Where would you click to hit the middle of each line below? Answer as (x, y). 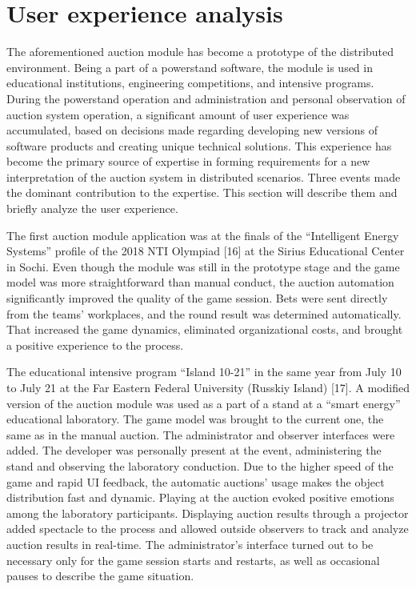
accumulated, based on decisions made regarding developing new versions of (192, 130)
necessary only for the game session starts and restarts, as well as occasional (193, 560)
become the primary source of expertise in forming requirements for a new (188, 161)
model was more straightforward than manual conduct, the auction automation (200, 282)
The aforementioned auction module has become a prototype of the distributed (200, 52)
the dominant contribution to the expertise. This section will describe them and (202, 192)
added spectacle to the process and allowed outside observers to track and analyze (208, 529)
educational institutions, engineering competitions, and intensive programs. (190, 83)
